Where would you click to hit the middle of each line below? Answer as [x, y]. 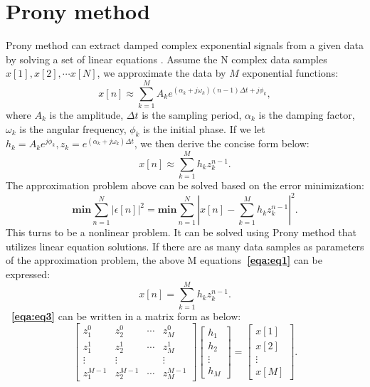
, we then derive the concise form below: [222, 143]
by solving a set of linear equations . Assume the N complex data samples [166, 59]
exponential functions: [290, 73]
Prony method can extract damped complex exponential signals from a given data [185, 45]
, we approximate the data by [162, 73]
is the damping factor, [307, 115]
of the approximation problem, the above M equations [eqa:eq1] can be [164, 260]
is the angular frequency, [73, 128]
